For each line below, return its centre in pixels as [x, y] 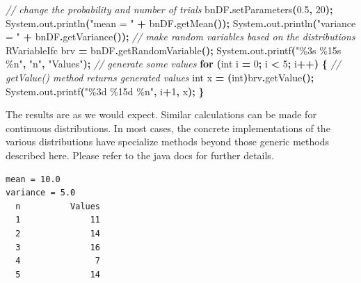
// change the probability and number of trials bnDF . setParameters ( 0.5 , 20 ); [169, 9]
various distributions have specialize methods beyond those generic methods [167, 141]
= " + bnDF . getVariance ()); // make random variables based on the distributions [180, 37]
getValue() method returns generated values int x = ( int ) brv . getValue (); [160, 77]
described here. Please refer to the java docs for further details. [140, 155]
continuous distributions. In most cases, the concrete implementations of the [168, 128]
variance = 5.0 [41, 193]
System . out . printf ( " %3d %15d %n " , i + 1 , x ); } [105, 91]
